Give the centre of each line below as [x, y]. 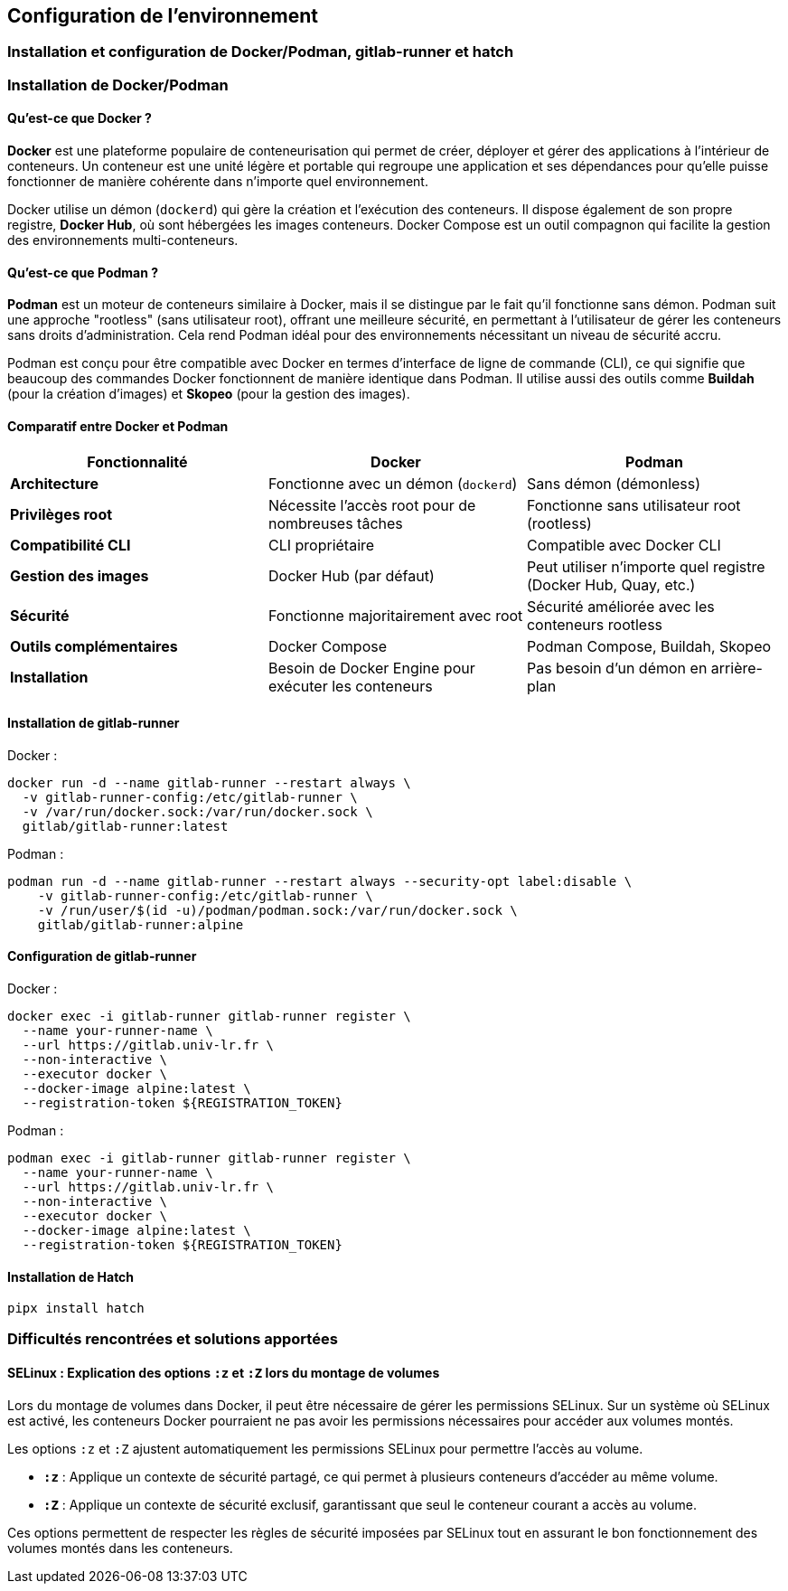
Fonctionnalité [137, 462]
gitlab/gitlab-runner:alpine [141, 924]
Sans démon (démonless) [614, 484]
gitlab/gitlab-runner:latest [125, 826]
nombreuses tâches [335, 524]
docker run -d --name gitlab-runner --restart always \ [209, 782]
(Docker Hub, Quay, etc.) [611, 585]
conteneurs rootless [595, 625]
